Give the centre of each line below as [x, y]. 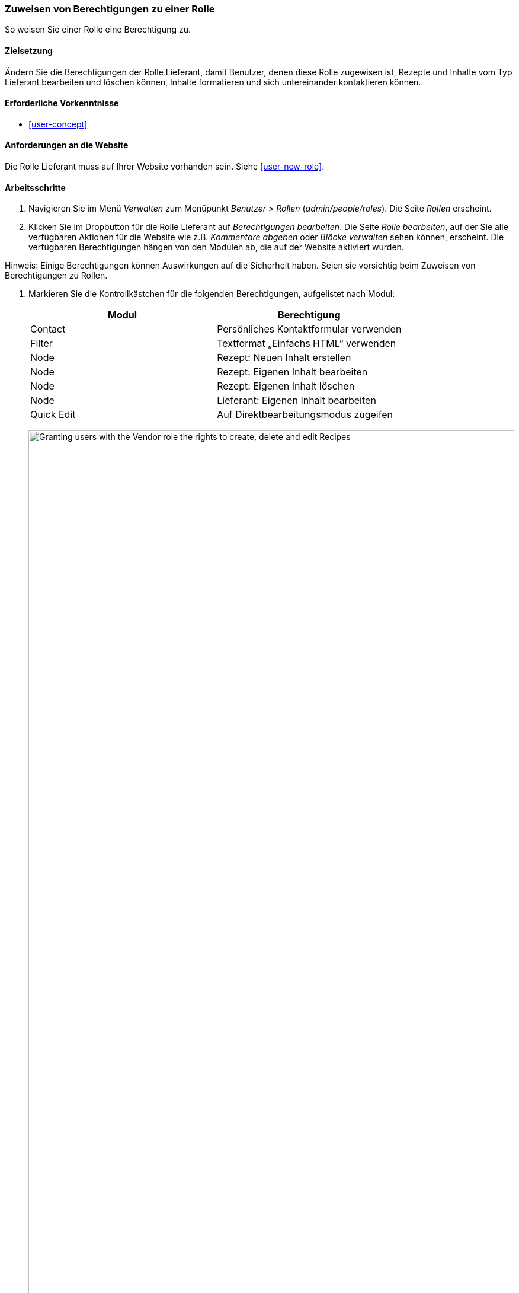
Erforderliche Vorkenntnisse [62, 103]
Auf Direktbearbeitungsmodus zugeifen [305, 415]
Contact [48, 329]
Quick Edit [53, 415]
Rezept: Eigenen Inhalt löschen [286, 386]
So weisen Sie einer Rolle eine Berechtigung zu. [98, 30]
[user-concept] [58, 124]
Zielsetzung [29, 50]
